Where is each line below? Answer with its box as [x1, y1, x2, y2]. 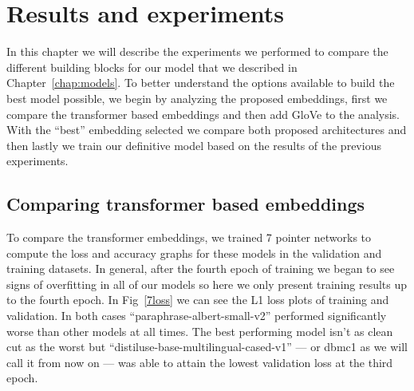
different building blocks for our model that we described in [6, 58, 298, 75]
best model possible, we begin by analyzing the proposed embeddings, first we [6, 89, 388, 106]
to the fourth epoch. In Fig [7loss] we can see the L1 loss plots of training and [6, 291, 389, 308]
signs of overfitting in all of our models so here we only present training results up [6, 275, 408, 292]
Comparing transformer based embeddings [6, 192, 365, 216]
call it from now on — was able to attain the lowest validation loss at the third [6, 353, 393, 370]
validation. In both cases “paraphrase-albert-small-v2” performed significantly [6, 307, 387, 324]
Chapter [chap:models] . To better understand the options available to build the [6, 74, 395, 91]
